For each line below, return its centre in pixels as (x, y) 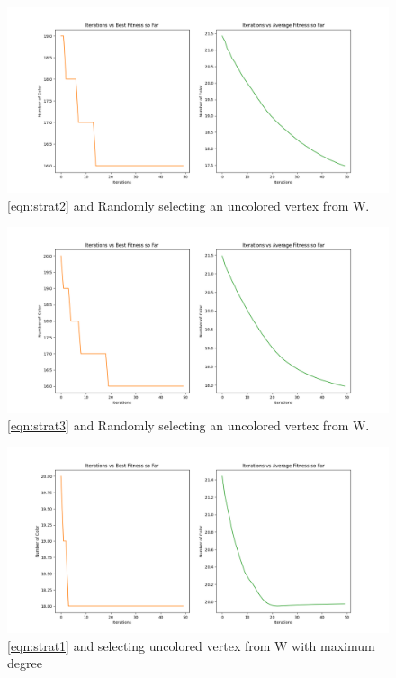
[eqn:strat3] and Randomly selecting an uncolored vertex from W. (189, 425)
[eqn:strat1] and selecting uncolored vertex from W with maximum (191, 645)
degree (25, 663)
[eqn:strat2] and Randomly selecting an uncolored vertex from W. (189, 205)
